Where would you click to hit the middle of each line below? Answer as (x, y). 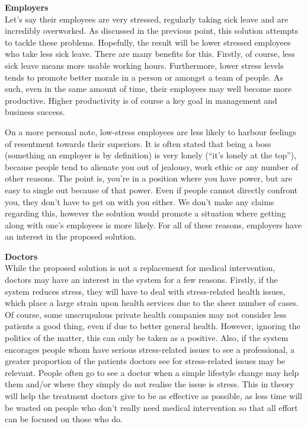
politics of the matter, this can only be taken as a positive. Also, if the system (147, 338)
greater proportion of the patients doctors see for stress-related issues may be (145, 361)
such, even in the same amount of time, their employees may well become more (148, 89)
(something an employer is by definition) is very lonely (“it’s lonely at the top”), (151, 155)
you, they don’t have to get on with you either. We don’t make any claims (140, 201)
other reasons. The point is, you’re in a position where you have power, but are (148, 178)
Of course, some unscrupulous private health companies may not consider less (146, 314)
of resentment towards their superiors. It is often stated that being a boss (138, 143)
